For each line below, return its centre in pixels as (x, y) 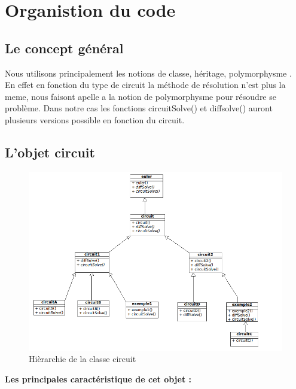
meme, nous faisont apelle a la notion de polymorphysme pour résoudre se (141, 96)
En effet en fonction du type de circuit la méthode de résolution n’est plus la (145, 85)
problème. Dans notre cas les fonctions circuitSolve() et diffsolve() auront (139, 108)
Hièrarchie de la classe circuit (83, 359)
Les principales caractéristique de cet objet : (98, 379)
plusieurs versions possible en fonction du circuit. (95, 119)
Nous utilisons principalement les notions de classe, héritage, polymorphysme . (148, 73)
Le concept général (64, 48)
